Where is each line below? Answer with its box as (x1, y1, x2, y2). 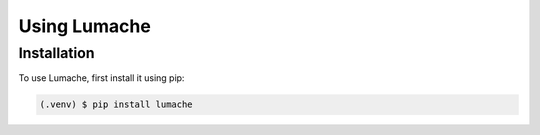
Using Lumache (18, 15, 152, 37)
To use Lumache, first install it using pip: (18, 72, 185, 84)
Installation (18, 44, 95, 62)
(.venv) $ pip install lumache (39, 99, 194, 110)
